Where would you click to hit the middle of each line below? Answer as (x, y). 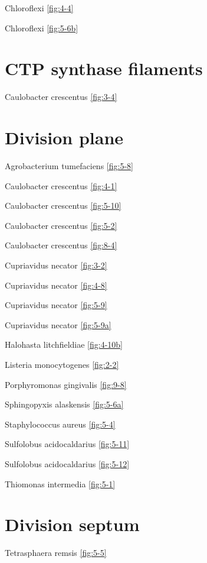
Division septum (72, 524)
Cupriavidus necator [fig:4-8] (56, 285)
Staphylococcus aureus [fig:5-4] (60, 424)
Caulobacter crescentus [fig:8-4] (61, 245)
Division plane (64, 137)
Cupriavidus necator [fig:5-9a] (58, 324)
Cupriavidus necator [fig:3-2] (56, 265)
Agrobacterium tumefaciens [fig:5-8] (69, 166)
